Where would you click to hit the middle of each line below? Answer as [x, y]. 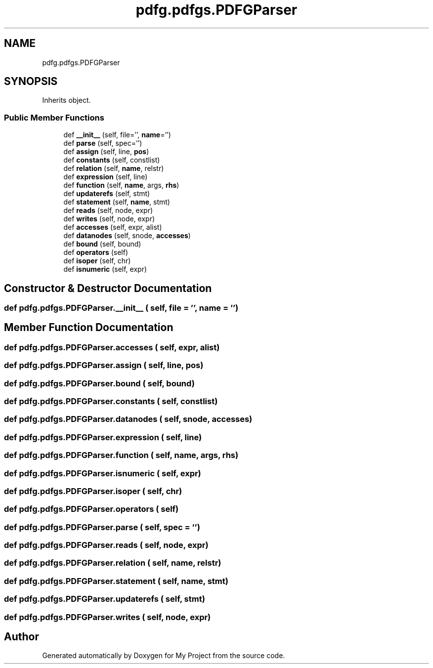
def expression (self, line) [106, 177]
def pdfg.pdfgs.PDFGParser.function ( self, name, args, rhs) [121, 455]
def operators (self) [96, 252]
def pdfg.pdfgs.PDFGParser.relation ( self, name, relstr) [113, 563]
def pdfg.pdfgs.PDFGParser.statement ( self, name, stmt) [116, 581]
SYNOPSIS [31, 82]
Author [22, 636]
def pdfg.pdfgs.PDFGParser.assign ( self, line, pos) [104, 365]
